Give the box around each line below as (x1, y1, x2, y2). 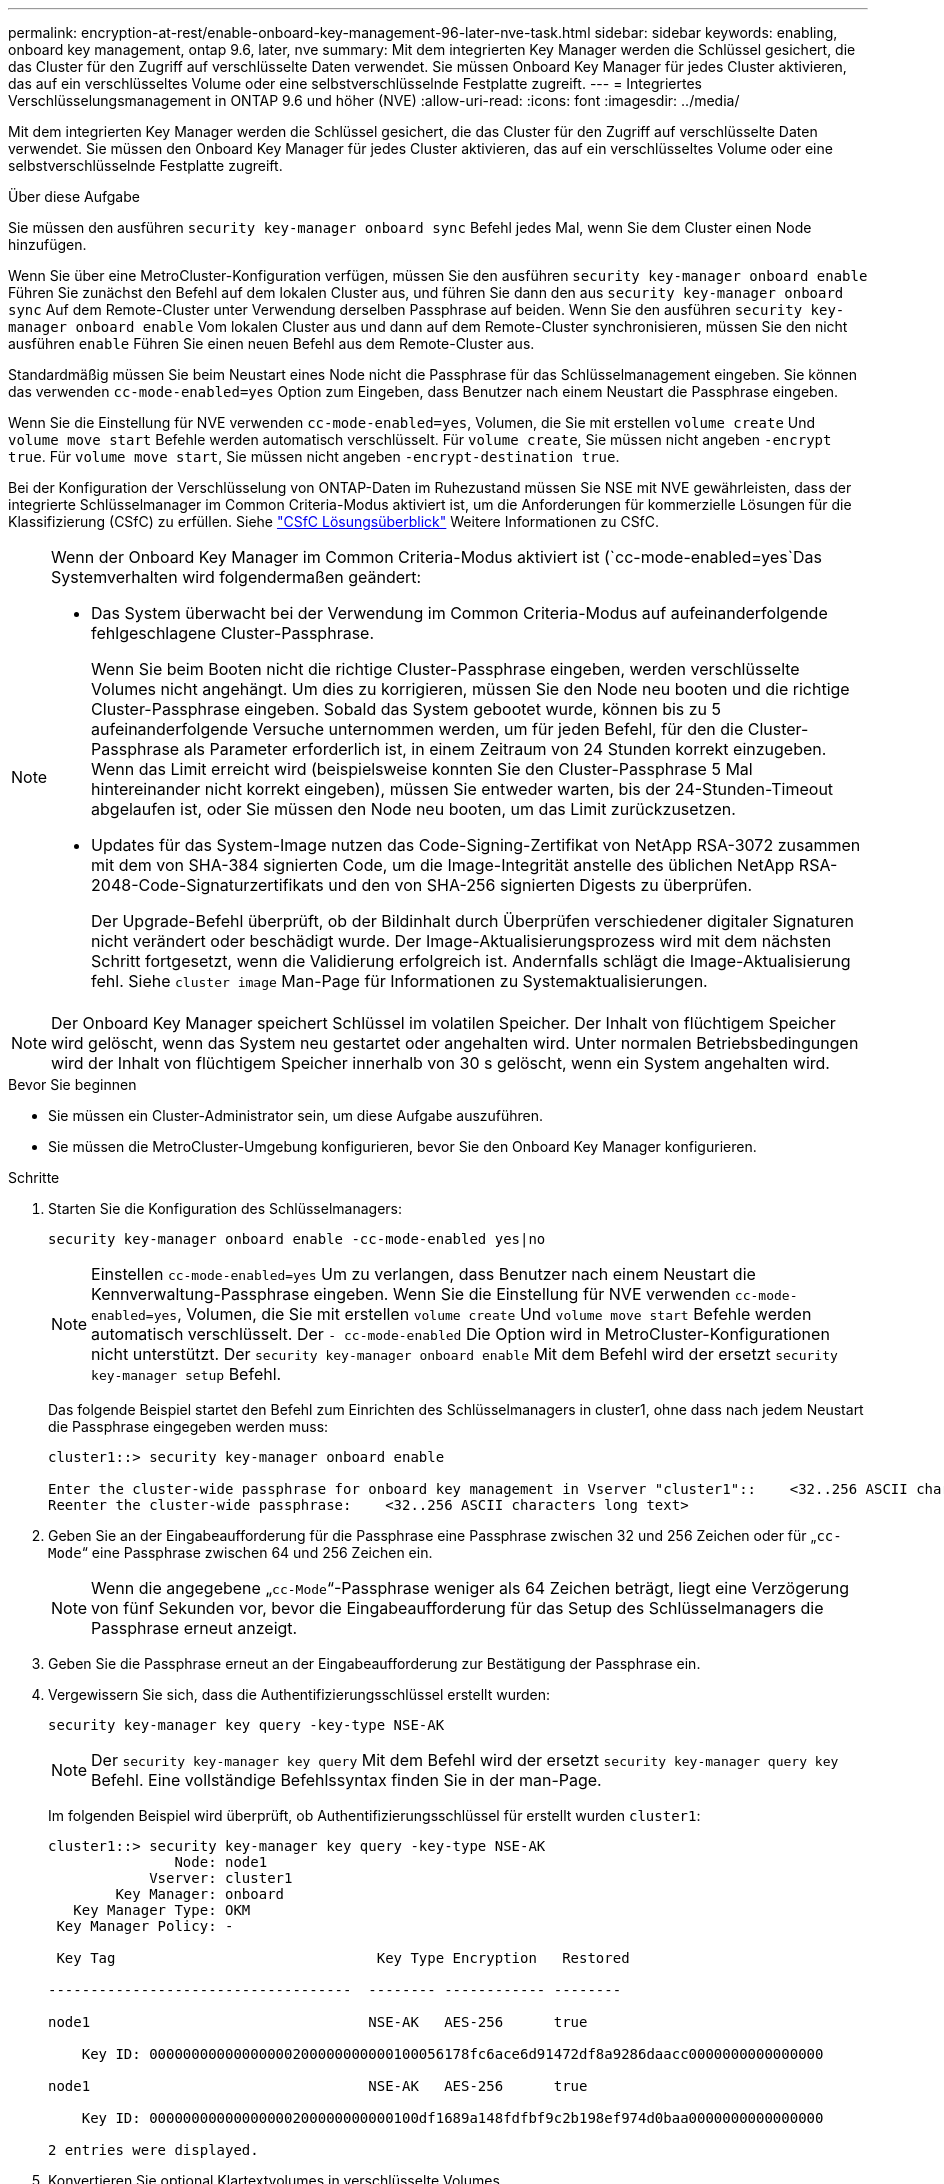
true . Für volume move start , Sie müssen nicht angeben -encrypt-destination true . (8, 448, 620, 465)
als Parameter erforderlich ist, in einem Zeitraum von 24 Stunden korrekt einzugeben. (183, 739, 827, 759)
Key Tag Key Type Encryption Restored (56, 1950, 630, 1966)
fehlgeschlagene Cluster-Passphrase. (91, 623, 375, 643)
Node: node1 (174, 1854, 268, 1870)
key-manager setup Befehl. (91, 1364, 282, 1384)
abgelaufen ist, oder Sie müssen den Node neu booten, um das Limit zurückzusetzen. (91, 799, 736, 819)
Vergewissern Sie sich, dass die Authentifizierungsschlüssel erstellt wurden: (48, 1686, 551, 1703)
